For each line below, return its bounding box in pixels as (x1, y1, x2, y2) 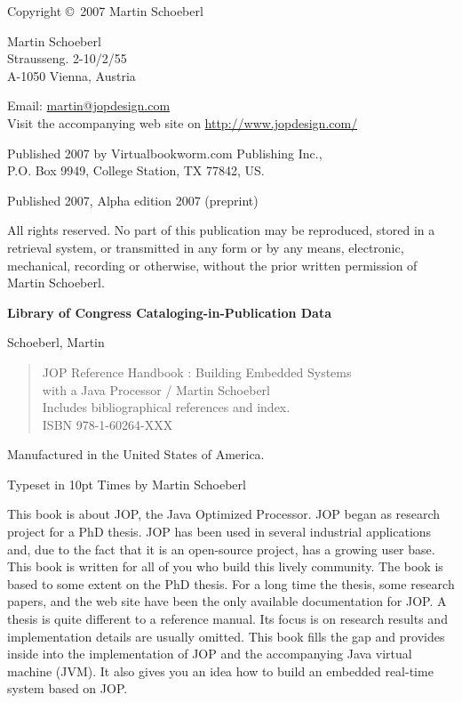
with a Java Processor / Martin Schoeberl (42, 380, 270, 399)
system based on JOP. (7, 679, 128, 698)
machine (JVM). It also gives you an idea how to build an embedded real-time (7, 661, 434, 680)
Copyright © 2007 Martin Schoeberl (7, 2, 203, 20)
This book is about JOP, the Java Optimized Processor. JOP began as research (7, 505, 441, 523)
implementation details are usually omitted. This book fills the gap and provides (7, 626, 445, 645)
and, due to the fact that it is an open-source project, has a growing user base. (7, 539, 435, 558)
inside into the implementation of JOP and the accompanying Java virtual (7, 644, 412, 663)
